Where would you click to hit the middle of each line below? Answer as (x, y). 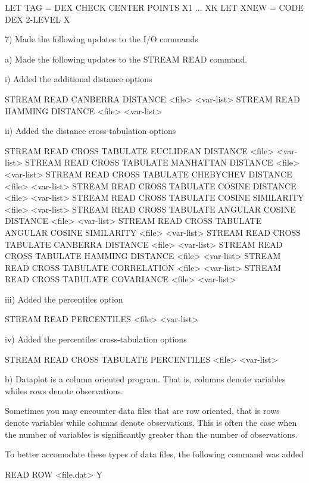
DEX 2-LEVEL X (38, 19)
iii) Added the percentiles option (64, 299)
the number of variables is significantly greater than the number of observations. (151, 434)
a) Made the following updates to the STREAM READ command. (126, 59)
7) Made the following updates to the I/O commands (102, 39)
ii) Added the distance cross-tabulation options (90, 131)
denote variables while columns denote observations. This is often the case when (151, 423)
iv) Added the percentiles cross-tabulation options (96, 339)
